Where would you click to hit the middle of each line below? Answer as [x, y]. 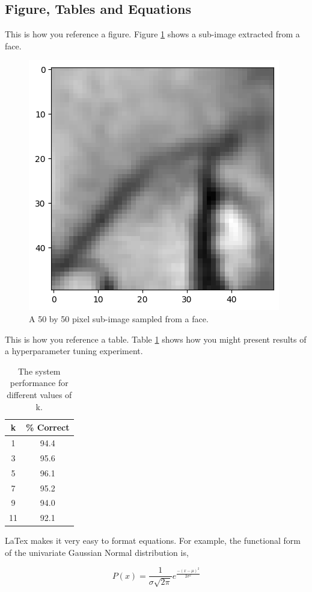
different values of [39, 394]
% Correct [48, 427]
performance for [39, 383]
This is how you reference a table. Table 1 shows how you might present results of [156, 339]
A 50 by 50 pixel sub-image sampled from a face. [119, 318]
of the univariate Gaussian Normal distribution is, [97, 552]
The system [39, 371]
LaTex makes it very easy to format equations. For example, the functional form [153, 541]
